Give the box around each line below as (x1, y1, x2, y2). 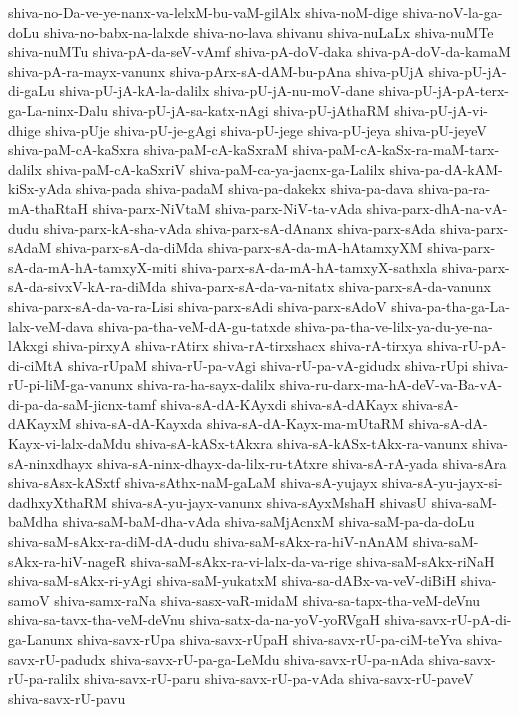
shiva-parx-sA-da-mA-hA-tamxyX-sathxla (181, 256, 438, 277)
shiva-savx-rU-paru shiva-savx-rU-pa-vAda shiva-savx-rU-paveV (84, 668, 474, 689)
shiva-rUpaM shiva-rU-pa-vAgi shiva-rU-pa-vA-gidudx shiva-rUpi (67, 354, 469, 375)
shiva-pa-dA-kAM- (389, 158, 503, 179)
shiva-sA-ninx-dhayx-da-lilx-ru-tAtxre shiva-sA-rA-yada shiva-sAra (97, 452, 507, 473)
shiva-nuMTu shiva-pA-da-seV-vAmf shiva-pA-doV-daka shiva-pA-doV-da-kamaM (8, 41, 511, 62)
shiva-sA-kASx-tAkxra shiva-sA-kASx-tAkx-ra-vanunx (135, 433, 468, 454)
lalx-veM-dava (8, 315, 94, 336)
